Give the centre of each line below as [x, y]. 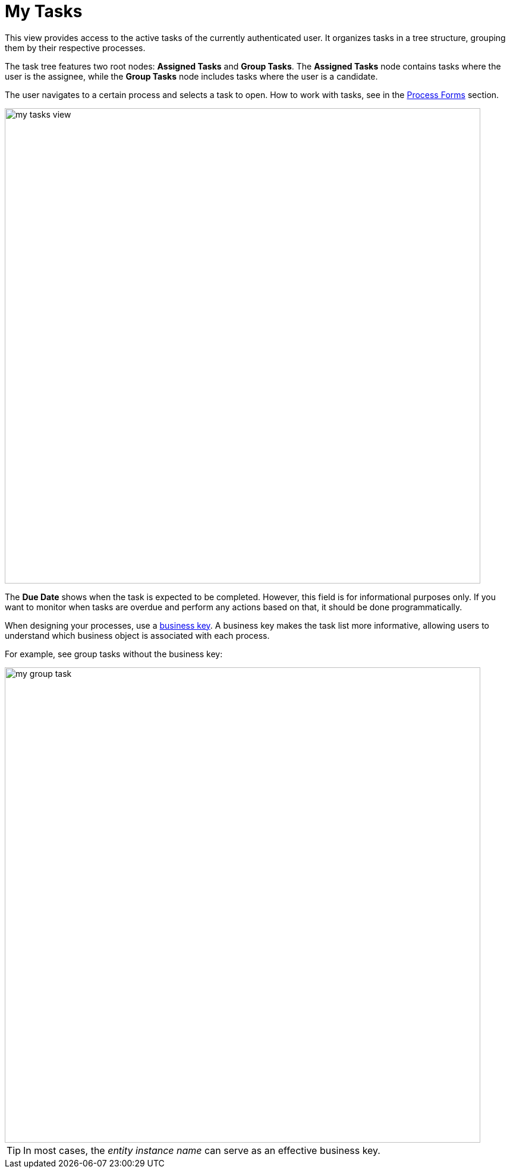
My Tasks [44, 11]
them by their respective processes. [75, 48]
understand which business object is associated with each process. [137, 635]
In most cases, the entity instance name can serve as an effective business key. [202, 1150]
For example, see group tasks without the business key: [114, 654]
